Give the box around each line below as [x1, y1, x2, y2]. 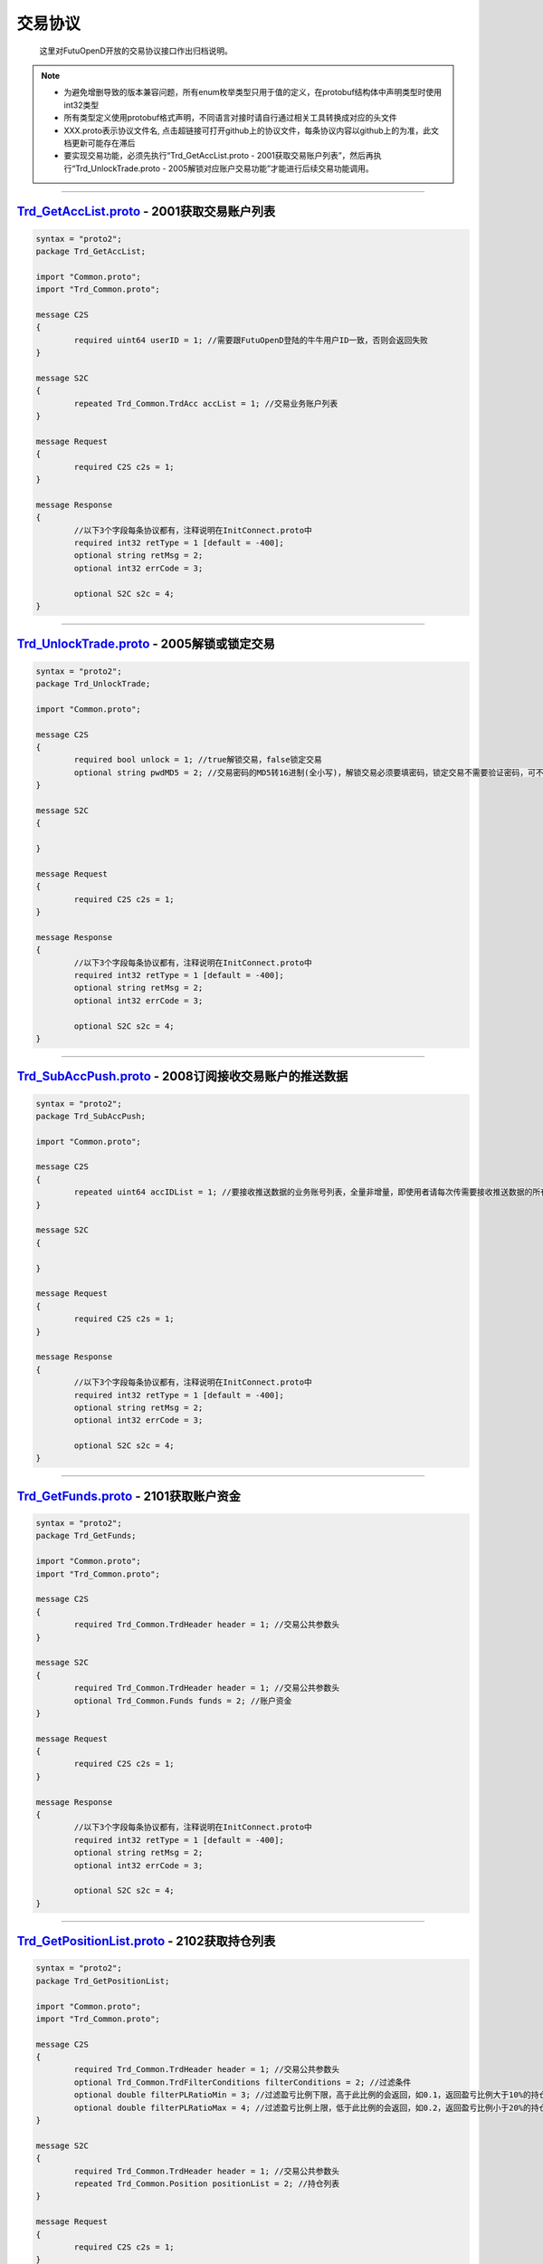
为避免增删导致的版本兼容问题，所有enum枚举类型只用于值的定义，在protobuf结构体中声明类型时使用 [63, 87, 443, 98]
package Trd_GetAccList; [35, 246, 147, 257]
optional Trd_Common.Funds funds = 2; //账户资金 [73, 1695, 292, 1706]
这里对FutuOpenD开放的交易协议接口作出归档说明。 [39, 45, 233, 56]
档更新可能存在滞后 [63, 137, 136, 149]
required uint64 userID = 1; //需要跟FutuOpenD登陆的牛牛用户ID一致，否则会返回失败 [73, 335, 429, 345]
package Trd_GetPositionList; [35, 1975, 170, 1986]
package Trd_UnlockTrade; [35, 678, 151, 688]
